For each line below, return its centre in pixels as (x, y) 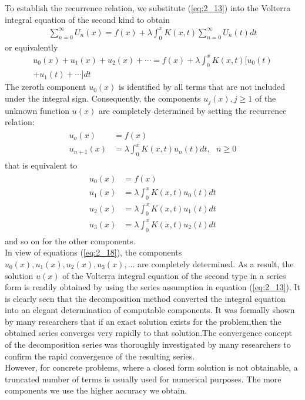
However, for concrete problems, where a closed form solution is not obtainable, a (151, 367)
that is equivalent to (41, 165)
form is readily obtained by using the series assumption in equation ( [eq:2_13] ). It (153, 287)
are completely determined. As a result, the (216, 263)
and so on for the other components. (70, 241)
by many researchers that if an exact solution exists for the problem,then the (143, 321)
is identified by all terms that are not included (202, 87)
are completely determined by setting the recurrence (192, 110)
